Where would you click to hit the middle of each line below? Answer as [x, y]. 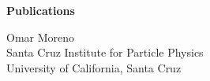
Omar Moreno [41, 37]
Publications [41, 10]
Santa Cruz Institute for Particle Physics [105, 52]
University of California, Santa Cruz [94, 67]
